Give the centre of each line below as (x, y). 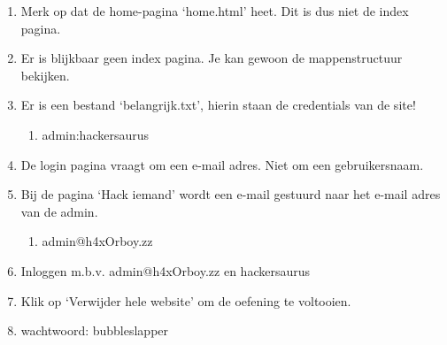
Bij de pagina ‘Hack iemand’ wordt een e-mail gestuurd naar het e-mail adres (231, 194)
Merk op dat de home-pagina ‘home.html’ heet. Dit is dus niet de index (215, 11)
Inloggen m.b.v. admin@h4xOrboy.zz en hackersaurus (165, 270)
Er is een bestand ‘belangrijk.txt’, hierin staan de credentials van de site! (218, 105)
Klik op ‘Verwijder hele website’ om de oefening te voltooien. (186, 300)
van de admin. (59, 211)
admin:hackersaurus (96, 134)
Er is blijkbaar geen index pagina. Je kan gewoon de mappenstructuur (212, 58)
